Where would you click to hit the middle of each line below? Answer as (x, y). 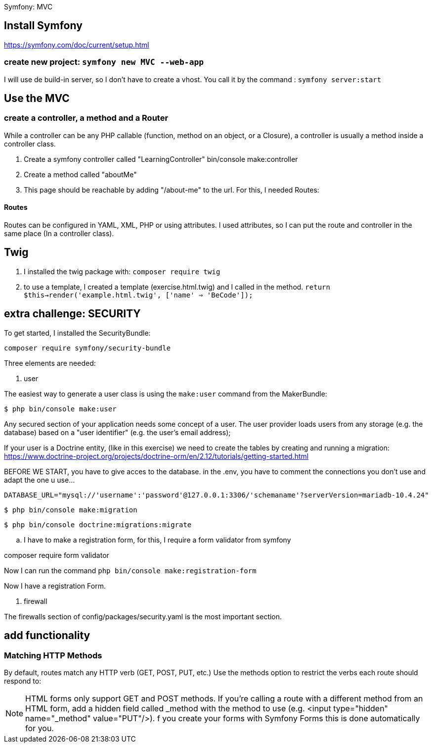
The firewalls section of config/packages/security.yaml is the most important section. (143, 616)
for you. (40, 728)
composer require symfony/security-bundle (87, 348)
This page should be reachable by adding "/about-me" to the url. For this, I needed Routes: (172, 190)
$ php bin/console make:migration (71, 510)
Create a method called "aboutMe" (80, 174)
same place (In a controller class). (59, 234)
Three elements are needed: (50, 363)
